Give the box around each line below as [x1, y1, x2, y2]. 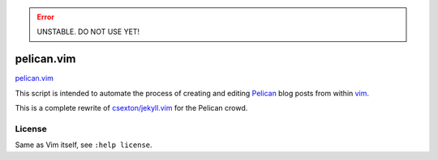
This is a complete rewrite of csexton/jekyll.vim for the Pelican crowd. [15, 103, 248, 113]
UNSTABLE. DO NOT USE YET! [36, 27, 140, 36]
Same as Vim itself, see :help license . [15, 140, 153, 149]
